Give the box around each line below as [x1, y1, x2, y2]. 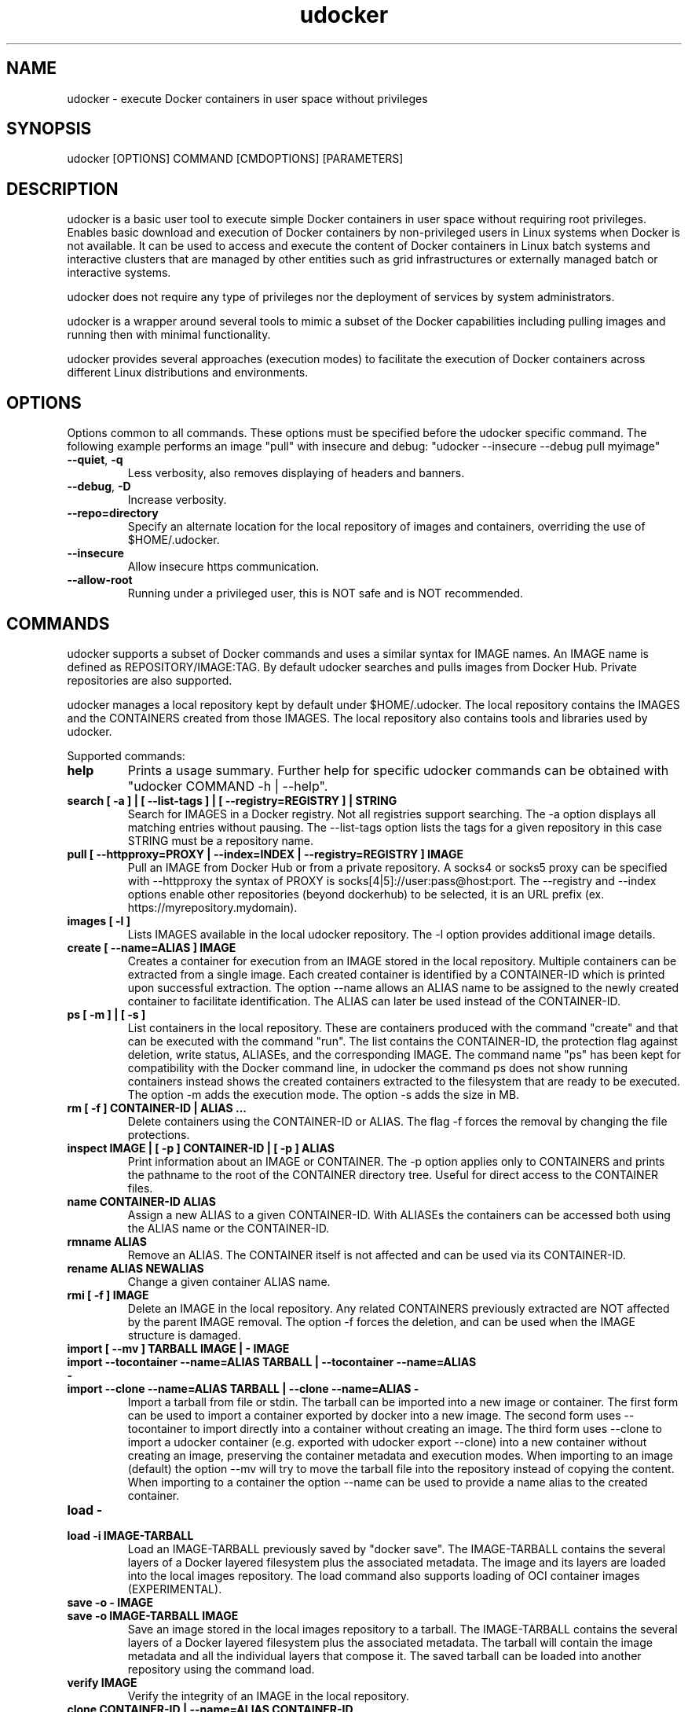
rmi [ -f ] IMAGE [67, 1288, 149, 1302]
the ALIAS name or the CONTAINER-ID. [127, 1221, 330, 1235]
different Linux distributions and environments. [67, 366, 309, 380]
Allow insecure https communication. [127, 560, 320, 574]
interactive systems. [67, 266, 171, 280]
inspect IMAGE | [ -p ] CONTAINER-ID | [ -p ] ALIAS [67, 1141, 335, 1155]
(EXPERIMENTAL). [127, 1582, 222, 1596]
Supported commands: [67, 748, 185, 762]
